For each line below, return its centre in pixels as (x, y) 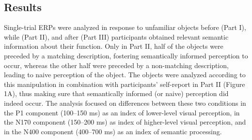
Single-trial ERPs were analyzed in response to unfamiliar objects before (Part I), (125, 27)
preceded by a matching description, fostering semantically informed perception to (126, 55)
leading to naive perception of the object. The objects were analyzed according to (125, 75)
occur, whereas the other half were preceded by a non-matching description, (116, 65)
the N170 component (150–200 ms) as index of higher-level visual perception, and (125, 122)
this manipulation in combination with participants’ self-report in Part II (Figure (125, 84)
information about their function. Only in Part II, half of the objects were (114, 46)
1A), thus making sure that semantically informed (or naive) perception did (116, 93)
